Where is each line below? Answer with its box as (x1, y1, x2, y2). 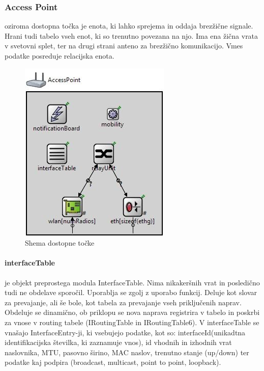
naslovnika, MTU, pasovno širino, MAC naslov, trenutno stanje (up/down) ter (5, 347, 249, 357)
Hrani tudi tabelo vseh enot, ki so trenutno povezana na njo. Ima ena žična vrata (5, 30, 258, 41)
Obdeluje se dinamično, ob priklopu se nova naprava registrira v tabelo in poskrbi (5, 307, 260, 317)
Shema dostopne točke (25, 237, 95, 248)
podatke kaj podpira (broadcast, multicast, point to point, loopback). (5, 357, 221, 367)
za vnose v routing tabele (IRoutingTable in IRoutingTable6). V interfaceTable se (5, 316, 259, 327)
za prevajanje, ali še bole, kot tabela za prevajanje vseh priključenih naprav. (5, 297, 242, 307)
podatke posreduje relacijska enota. (5, 50, 114, 61)
